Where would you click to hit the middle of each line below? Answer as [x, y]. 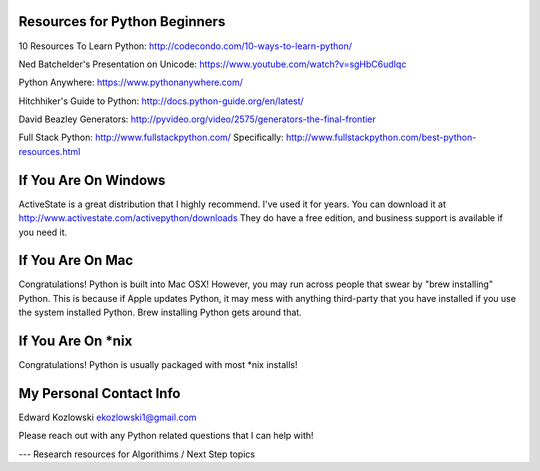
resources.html [49, 151]
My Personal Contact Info [99, 393]
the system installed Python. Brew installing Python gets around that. [160, 312]
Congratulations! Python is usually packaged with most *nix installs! [158, 365]
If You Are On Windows [92, 180]
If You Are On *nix [75, 341]
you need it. [43, 232]
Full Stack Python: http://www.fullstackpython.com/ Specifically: [151, 137]
